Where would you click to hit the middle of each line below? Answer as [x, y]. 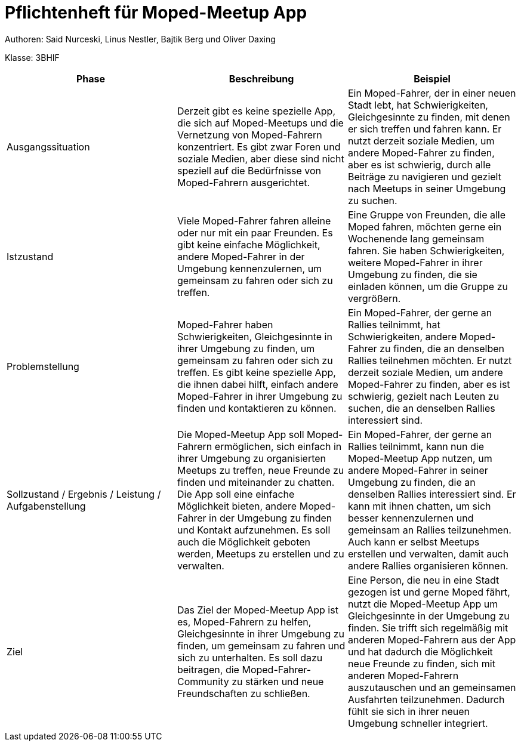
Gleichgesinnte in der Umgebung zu [428, 616]
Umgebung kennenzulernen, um [249, 268]
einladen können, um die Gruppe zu [428, 286]
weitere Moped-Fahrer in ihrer [415, 262]
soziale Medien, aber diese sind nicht [260, 158]
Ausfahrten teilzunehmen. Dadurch [426, 699]
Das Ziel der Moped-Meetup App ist [258, 610]
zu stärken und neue [278, 681]
